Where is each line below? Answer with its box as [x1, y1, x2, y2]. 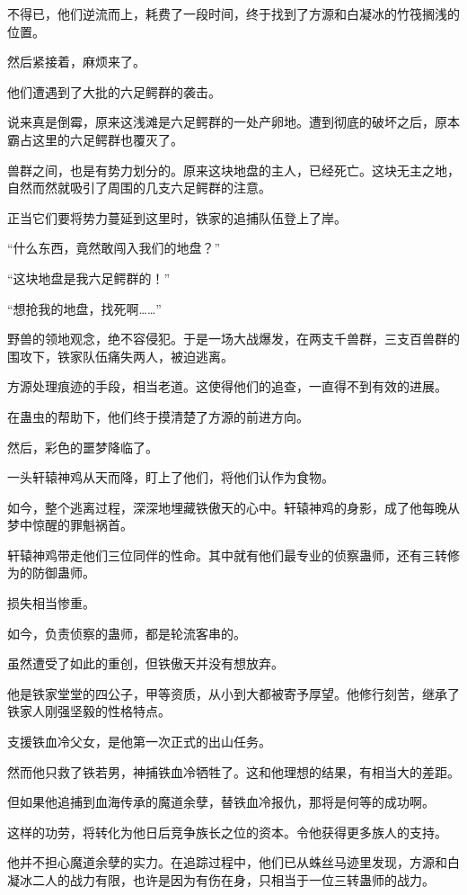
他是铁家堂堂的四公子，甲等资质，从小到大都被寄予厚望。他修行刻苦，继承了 [7, 684, 460, 703]
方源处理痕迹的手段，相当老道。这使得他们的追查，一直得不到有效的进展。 [7, 377, 447, 396]
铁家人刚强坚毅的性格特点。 [7, 702, 171, 720]
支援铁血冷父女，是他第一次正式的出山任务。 [7, 732, 271, 751]
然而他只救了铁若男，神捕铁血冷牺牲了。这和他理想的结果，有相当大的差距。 [7, 762, 460, 781]
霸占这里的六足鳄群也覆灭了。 [7, 130, 183, 148]
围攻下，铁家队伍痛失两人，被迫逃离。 [7, 346, 233, 365]
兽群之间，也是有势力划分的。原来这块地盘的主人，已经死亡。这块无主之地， [7, 160, 460, 179]
